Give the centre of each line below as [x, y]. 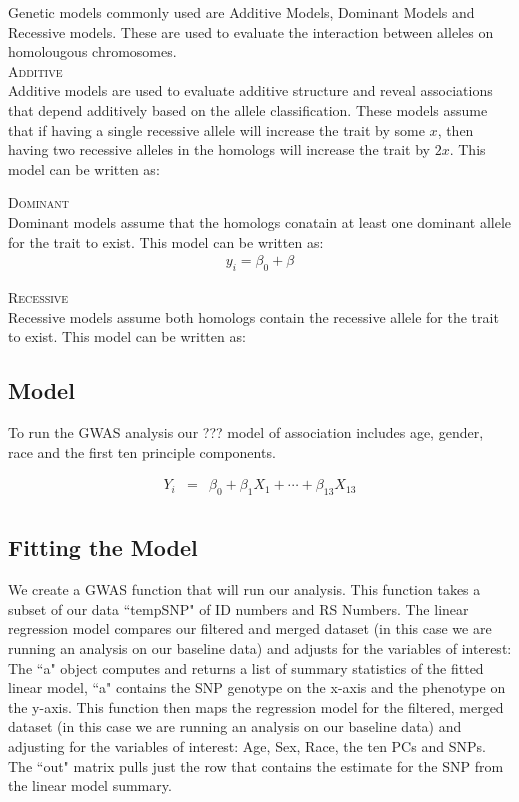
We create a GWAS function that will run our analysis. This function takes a [244, 589]
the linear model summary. [90, 785]
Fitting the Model [103, 547]
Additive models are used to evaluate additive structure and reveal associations [250, 90]
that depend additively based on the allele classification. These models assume [248, 109]
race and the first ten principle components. [142, 451]
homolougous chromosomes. [92, 51]
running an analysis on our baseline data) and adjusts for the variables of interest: [260, 647]
